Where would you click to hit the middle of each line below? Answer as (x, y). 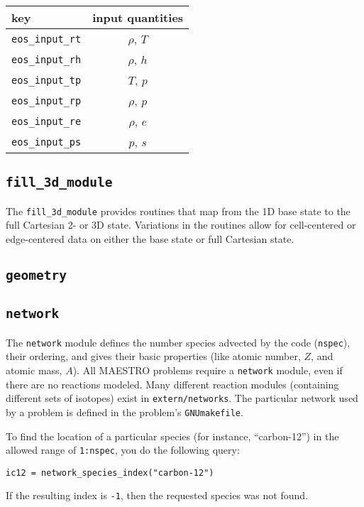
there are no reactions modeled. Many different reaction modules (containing (172, 384)
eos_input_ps (46, 142)
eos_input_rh (46, 59)
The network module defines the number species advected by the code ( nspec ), (178, 342)
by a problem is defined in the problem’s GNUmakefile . (125, 411)
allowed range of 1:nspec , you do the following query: (123, 450)
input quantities (138, 17)
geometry (36, 276)
